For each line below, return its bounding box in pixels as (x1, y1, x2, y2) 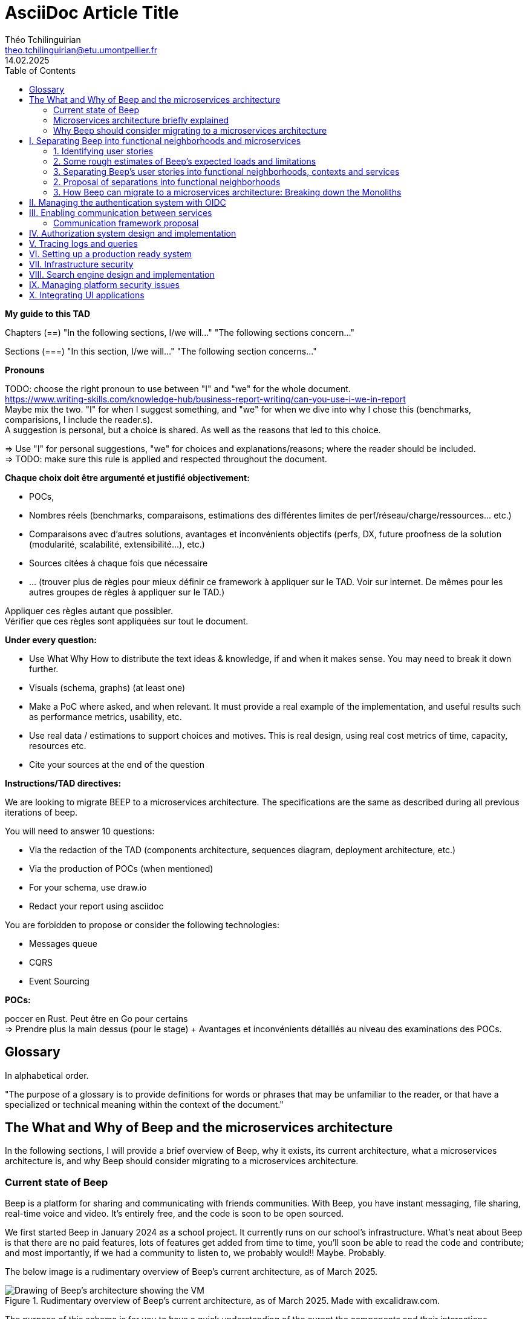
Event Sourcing (29, 975, 90, 986)
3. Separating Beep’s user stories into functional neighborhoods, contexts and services (53, 166, 400, 177)
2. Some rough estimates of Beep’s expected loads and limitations (53, 155, 316, 166)
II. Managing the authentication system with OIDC (29, 197, 226, 208)
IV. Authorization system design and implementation (29, 227, 236, 238)
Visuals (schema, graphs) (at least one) (29, 682, 186, 693)
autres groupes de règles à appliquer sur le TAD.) (29, 586, 225, 597)
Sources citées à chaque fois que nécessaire (29, 557, 208, 568)
